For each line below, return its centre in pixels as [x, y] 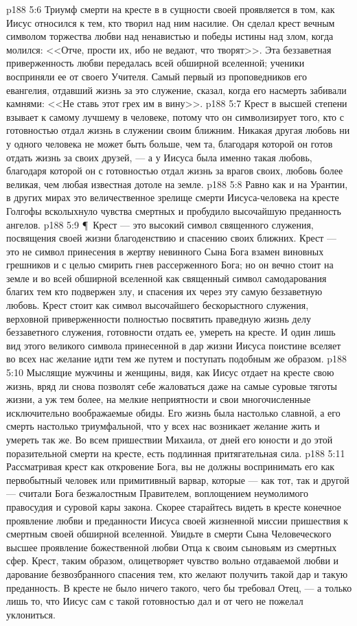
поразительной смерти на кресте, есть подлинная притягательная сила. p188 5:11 [176, 453]
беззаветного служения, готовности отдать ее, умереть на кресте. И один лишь [171, 332]
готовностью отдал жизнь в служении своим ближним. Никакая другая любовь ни [178, 130]
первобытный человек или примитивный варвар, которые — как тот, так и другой [178, 479]
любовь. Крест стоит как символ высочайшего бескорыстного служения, [158, 305]
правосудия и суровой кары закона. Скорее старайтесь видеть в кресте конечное [174, 506]
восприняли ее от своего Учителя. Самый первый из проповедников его [157, 76]
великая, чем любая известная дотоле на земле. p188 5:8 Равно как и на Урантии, [177, 184]
